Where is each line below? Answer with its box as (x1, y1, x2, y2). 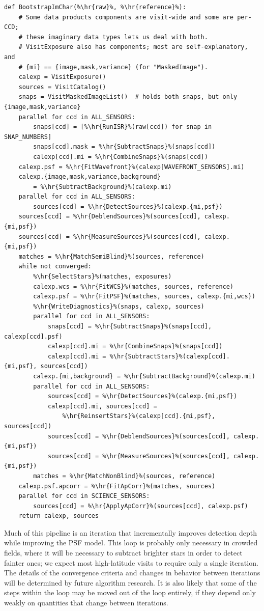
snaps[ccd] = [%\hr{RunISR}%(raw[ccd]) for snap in (33, 123, 212, 131)
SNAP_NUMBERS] (4, 133, 52, 141)
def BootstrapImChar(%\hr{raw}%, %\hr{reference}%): (4, 4, 186, 11)
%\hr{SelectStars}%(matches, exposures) (33, 273, 172, 281)
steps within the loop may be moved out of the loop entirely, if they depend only (4, 587, 256, 598)
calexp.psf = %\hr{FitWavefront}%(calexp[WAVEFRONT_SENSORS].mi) (18, 163, 245, 171)
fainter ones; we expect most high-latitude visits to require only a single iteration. (4, 557, 258, 568)
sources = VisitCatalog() (18, 83, 106, 91)
